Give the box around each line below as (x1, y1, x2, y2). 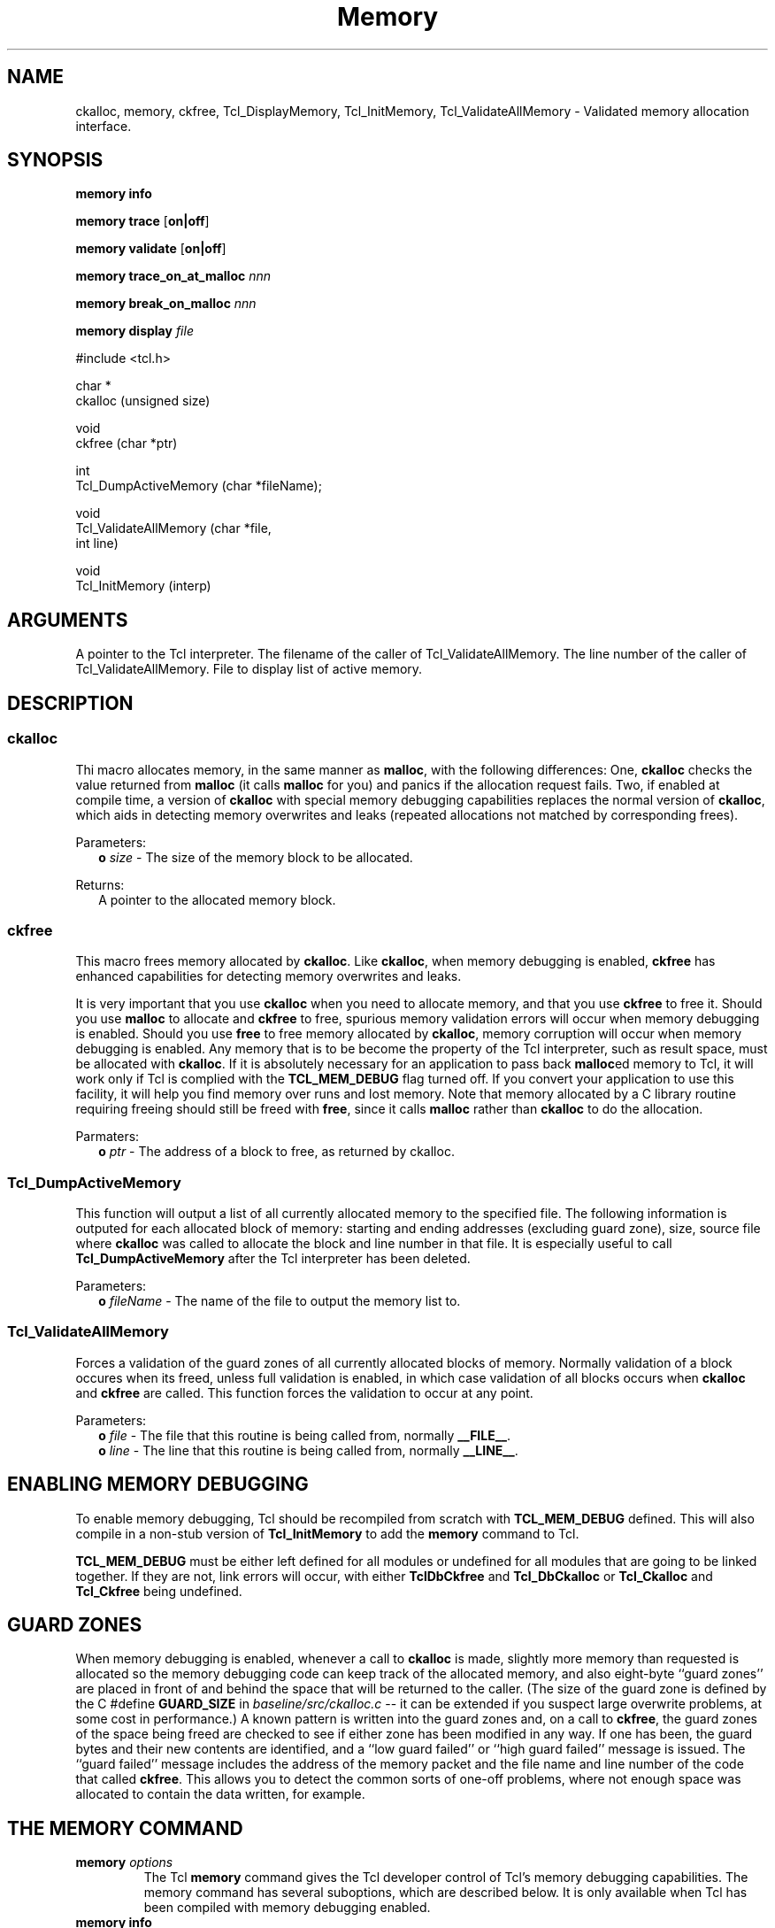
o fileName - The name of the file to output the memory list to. (98, 1293, 461, 1308)
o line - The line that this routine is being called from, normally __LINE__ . (98, 1442, 518, 1458)
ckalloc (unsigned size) (75, 393, 211, 409)
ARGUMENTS (7, 608, 128, 631)
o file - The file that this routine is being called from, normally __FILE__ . (98, 1427, 511, 1443)
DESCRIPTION (7, 691, 134, 714)
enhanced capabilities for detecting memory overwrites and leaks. (75, 968, 462, 984)
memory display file (75, 323, 194, 339)
